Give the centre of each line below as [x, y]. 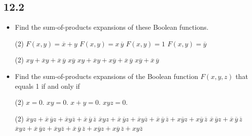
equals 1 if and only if [47, 86]
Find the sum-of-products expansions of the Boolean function [107, 76]
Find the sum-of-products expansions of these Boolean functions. [112, 27]
